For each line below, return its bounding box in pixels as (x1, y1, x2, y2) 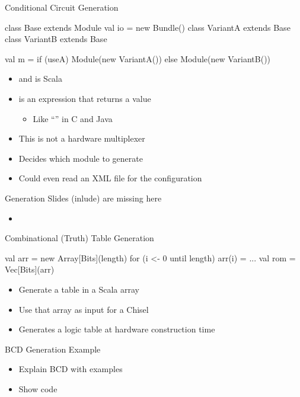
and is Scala (18, 72, 62, 85)
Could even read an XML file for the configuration (18, 172, 202, 184)
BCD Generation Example (5, 342, 101, 355)
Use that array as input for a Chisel (18, 303, 149, 315)
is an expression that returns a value (18, 92, 151, 104)
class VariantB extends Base (5, 33, 107, 45)
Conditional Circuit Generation (5, 1, 119, 13)
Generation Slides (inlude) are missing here (5, 191, 162, 204)
